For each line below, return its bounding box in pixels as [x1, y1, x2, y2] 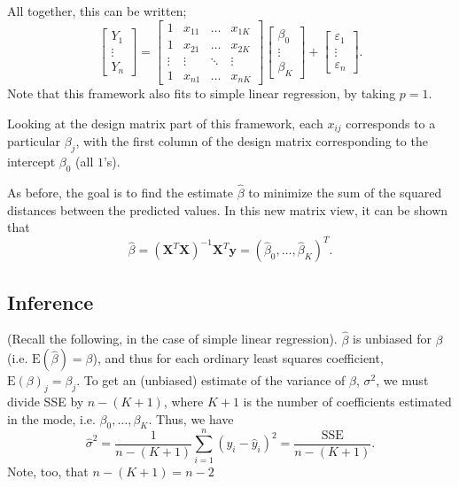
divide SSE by [7, 392, 84, 411]
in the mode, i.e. [7, 409, 96, 428]
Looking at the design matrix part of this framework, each [7, 113, 323, 132]
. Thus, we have [148, 409, 234, 428]
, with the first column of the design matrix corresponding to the [75, 132, 428, 151]
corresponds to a [346, 113, 436, 132]
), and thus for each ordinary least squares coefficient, [92, 349, 384, 367]
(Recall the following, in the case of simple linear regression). [7, 329, 338, 348]
